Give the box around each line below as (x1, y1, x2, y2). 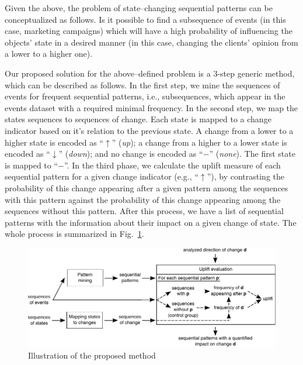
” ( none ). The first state (209, 147, 295, 160)
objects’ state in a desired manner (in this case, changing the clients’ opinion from (5, 36, 298, 48)
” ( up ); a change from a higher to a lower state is (112, 136, 287, 148)
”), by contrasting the (207, 170, 285, 182)
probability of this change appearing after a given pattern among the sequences (5, 181, 288, 194)
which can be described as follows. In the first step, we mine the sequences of (5, 78, 280, 91)
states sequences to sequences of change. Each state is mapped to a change (5, 113, 271, 125)
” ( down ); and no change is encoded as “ (58, 147, 203, 160)
